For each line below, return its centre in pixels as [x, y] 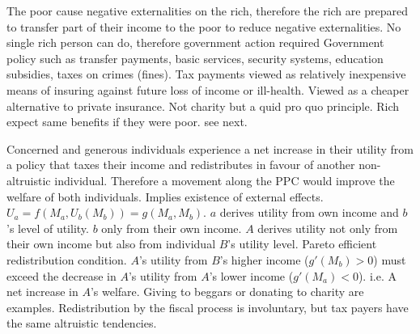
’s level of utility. [48, 228]
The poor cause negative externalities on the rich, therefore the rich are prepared [207, 11]
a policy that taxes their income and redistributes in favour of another [181, 165]
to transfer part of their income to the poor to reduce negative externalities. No [204, 26]
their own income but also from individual [111, 244]
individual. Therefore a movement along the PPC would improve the [225, 180]
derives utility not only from [328, 228]
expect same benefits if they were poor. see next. [127, 122]
